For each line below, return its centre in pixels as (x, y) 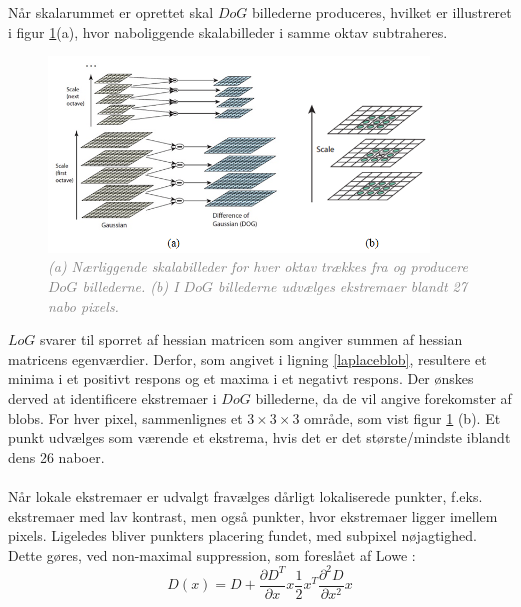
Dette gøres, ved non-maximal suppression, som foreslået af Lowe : (212, 554)
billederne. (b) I (130, 286)
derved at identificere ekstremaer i (112, 398)
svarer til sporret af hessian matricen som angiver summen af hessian (251, 339)
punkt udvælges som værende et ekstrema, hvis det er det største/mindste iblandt (259, 437)
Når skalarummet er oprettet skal (111, 12)
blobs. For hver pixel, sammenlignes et (125, 417)
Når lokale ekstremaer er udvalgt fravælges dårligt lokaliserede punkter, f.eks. (245, 495)
